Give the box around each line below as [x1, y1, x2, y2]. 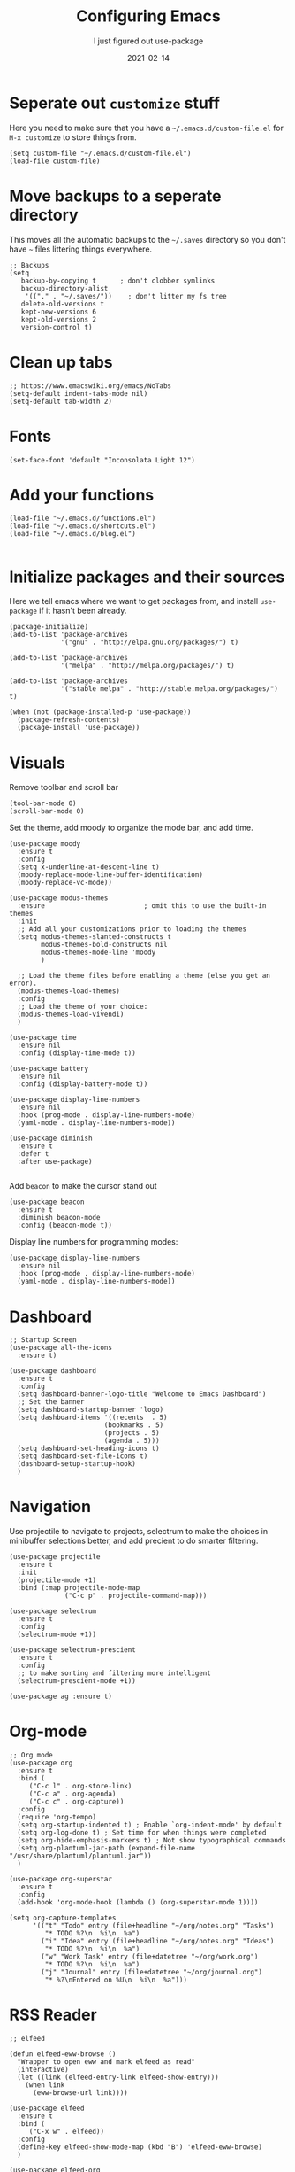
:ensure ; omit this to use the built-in [17, 902, 267, 911]
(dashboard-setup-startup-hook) [17, 1460, 137, 1469]
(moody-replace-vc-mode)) [17, 879, 113, 888]
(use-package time [9, 1034, 77, 1043]
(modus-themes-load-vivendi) [17, 1010, 125, 1020]
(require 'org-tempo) [17, 1813, 97, 1822]
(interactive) [17, 2066, 69, 2075]
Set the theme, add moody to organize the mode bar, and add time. [9, 822, 253, 834]
